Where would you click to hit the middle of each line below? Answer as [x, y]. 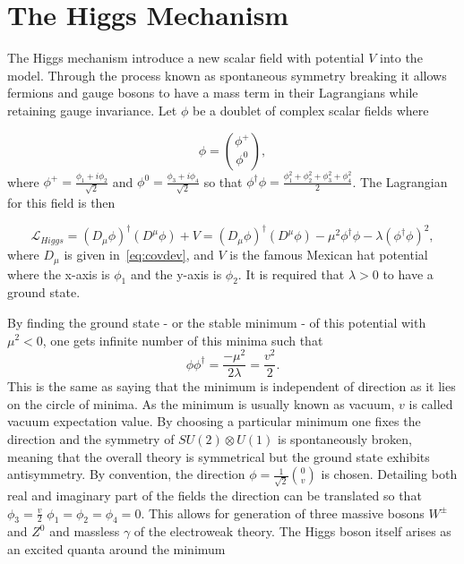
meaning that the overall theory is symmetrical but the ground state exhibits [219, 456]
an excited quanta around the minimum [116, 548]
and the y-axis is [176, 273]
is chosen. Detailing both [389, 474]
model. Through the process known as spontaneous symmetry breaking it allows [227, 75]
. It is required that [291, 273]
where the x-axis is [59, 273]
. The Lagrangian [400, 181]
